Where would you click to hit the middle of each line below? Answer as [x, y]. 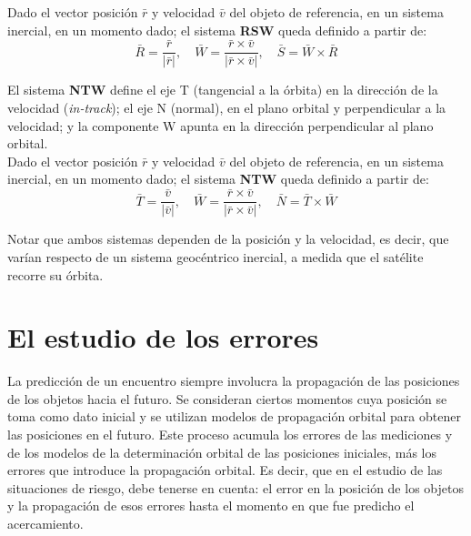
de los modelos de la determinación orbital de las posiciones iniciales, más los [222, 452]
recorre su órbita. [55, 274]
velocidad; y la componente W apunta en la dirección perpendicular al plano [220, 125]
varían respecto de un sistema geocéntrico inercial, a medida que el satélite [215, 256]
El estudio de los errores [163, 337]
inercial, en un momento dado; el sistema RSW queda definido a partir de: [217, 30]
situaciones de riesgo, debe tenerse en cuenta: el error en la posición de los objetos [235, 487]
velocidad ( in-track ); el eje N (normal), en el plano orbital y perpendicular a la [227, 108]
